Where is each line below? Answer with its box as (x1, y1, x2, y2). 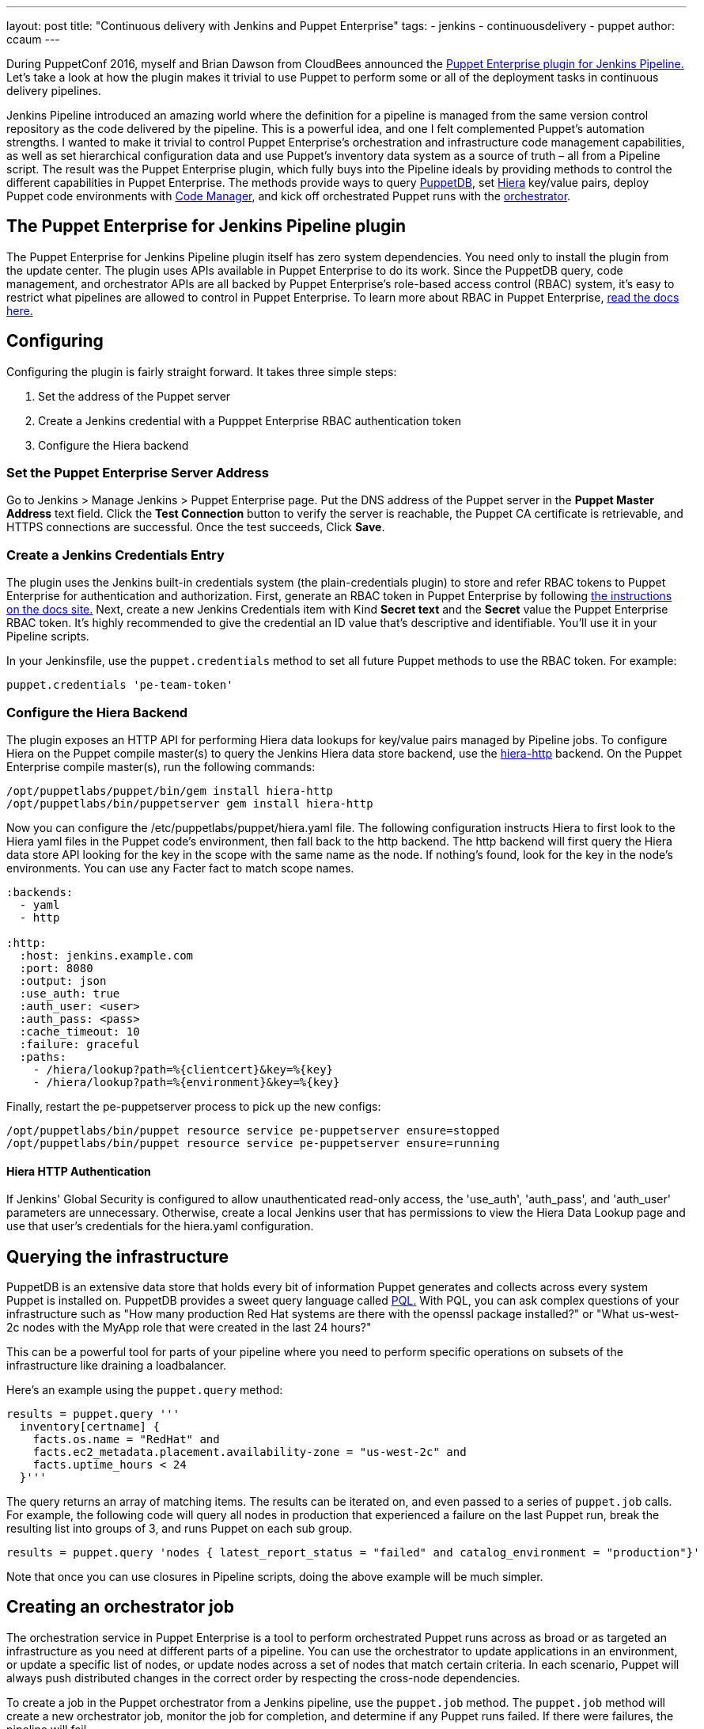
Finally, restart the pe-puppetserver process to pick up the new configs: (6, 1099, 381, 1113)
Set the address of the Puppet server (38, 389, 231, 403)
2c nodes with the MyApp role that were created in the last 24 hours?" (6, 1320, 372, 1334)
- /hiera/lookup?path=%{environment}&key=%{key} (32, 1075, 340, 1089)
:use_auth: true (19, 986, 120, 1000)
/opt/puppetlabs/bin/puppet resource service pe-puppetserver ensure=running (6, 1136, 500, 1149)
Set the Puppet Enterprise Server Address (6, 465, 269, 481)
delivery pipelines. (6, 84, 101, 97)
